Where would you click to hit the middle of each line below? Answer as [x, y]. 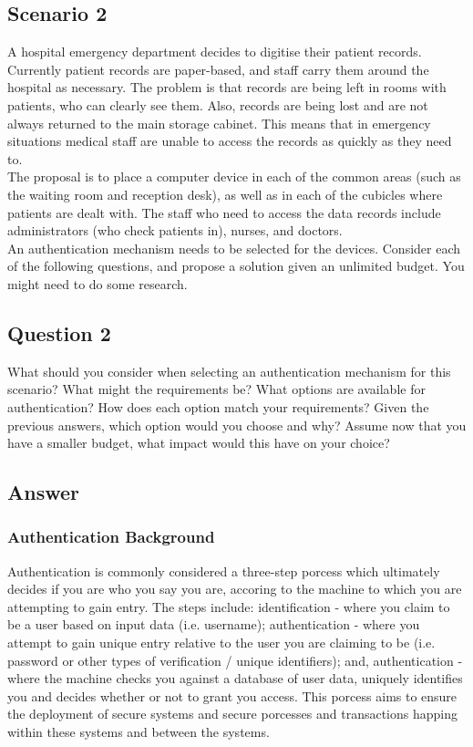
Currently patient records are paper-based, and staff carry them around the [218, 69]
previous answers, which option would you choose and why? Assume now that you [237, 425]
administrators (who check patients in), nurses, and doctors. [175, 230]
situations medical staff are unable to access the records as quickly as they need [230, 141]
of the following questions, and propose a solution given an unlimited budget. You [236, 266]
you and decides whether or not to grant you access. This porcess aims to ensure [232, 695]
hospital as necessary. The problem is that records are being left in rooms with [227, 87]
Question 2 [59, 332]
